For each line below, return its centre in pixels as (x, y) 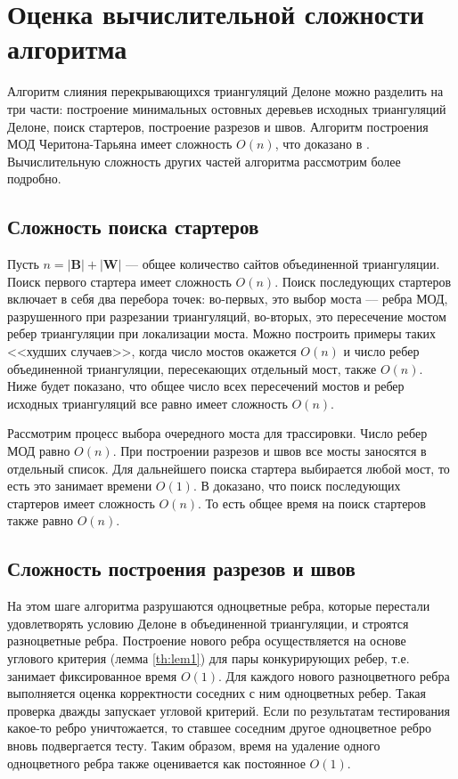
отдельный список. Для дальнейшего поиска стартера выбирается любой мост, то (229, 468)
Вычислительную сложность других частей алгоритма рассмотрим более (204, 161)
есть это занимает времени (80, 486)
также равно (40, 520)
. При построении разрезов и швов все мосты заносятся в (270, 451)
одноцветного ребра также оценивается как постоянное (156, 763)
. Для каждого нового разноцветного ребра (334, 675)
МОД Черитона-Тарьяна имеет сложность (120, 144)
